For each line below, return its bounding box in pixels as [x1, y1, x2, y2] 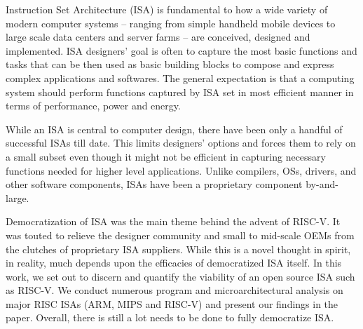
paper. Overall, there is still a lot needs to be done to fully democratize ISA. [6, 310, 334, 325]
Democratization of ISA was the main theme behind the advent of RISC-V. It [6, 214, 341, 229]
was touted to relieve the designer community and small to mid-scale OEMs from [6, 227, 355, 242]
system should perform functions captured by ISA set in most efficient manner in [6, 84, 354, 99]
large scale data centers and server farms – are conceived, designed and [6, 29, 310, 44]
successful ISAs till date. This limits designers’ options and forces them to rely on [6, 135, 356, 150]
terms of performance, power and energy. [6, 98, 181, 113]
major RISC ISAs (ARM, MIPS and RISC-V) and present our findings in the [6, 296, 338, 311]
